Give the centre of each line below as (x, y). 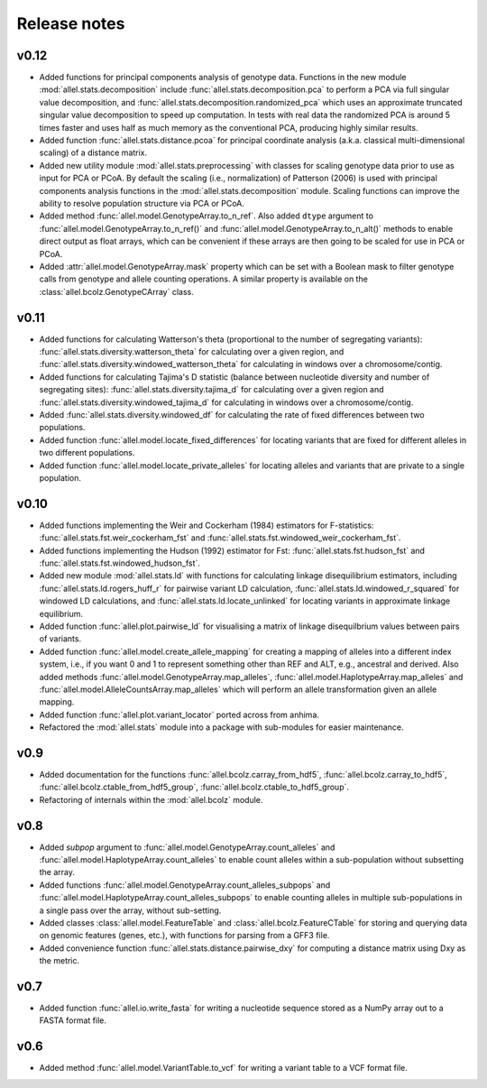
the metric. (60, 961)
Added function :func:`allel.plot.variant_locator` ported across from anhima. (179, 715)
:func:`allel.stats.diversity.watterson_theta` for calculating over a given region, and (192, 351)
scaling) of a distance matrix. (93, 152)
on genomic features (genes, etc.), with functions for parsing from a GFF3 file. (184, 936)
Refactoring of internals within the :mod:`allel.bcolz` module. (151, 799)
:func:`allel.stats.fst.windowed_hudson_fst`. (119, 563)
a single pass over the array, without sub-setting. (130, 910)
